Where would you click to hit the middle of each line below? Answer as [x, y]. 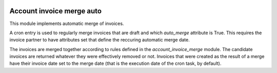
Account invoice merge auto [56, 11]
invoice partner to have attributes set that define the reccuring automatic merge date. [100, 40]
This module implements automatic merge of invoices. [67, 23]
